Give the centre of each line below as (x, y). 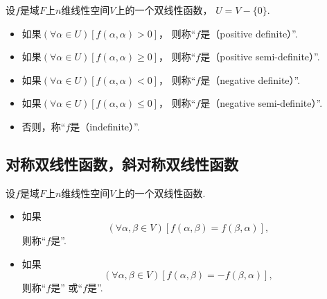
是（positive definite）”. (249, 33)
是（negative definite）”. (250, 79)
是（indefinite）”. (105, 126)
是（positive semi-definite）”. (260, 57)
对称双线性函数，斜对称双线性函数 (122, 163)
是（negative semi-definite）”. (262, 103)
